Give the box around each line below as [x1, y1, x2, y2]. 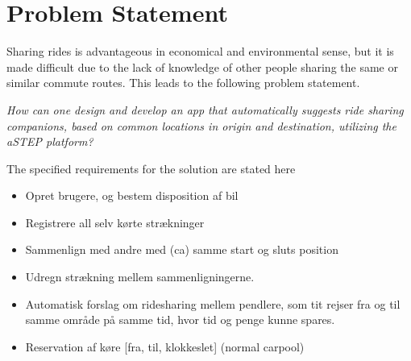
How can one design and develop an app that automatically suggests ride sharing [6, 101, 404, 118]
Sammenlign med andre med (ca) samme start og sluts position [25, 241, 338, 258]
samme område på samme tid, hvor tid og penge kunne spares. [25, 311, 335, 328]
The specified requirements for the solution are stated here [6, 160, 296, 176]
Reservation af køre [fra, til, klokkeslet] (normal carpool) [25, 338, 305, 355]
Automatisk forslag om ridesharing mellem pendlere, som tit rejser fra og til [25, 295, 401, 312]
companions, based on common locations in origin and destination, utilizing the [6, 117, 396, 134]
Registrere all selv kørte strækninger [25, 214, 205, 230]
